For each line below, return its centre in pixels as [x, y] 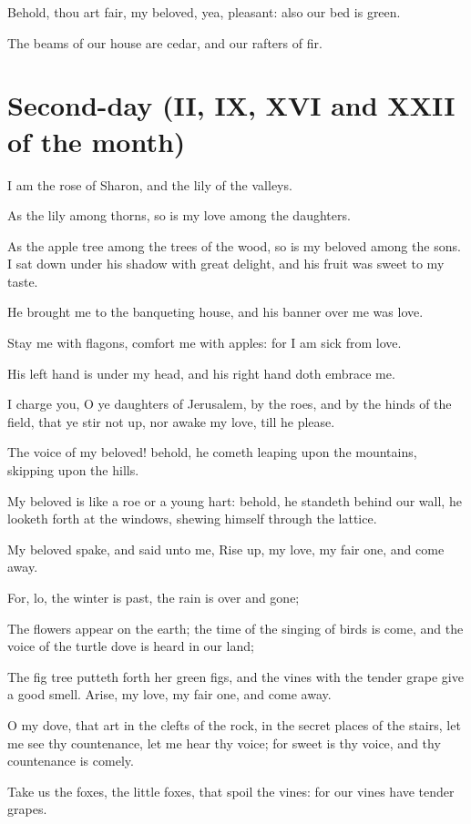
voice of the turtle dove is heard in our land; [131, 646]
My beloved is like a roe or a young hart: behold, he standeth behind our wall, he [235, 500]
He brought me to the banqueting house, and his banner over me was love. [215, 312]
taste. [23, 281]
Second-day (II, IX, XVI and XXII [231, 105]
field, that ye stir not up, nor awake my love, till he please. [171, 421]
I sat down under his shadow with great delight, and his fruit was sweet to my [226, 264]
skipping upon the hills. [73, 470]
